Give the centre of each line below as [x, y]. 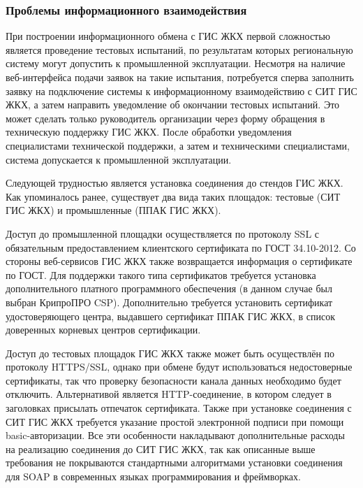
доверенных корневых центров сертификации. [103, 330]
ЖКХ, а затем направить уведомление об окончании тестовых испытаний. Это [173, 105]
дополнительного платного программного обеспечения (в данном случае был [169, 288]
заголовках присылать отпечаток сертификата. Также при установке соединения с [179, 408]
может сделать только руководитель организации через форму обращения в [165, 118]
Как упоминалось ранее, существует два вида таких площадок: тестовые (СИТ [173, 196]
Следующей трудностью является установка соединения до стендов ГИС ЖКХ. [175, 183]
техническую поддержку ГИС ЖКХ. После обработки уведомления [149, 132]
